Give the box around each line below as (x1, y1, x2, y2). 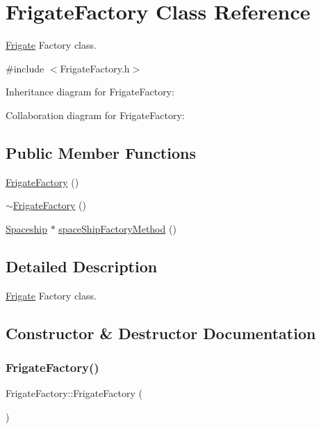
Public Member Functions (6, 141, 196, 163)
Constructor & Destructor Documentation (6, 322, 316, 343)
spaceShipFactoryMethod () (58, 221, 176, 235)
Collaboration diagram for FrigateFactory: (6, 107, 185, 122)
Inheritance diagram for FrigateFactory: (6, 84, 174, 99)
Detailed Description (6, 255, 158, 276)
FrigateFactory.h (60, 61, 130, 75)
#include (6, 61, 44, 75)
